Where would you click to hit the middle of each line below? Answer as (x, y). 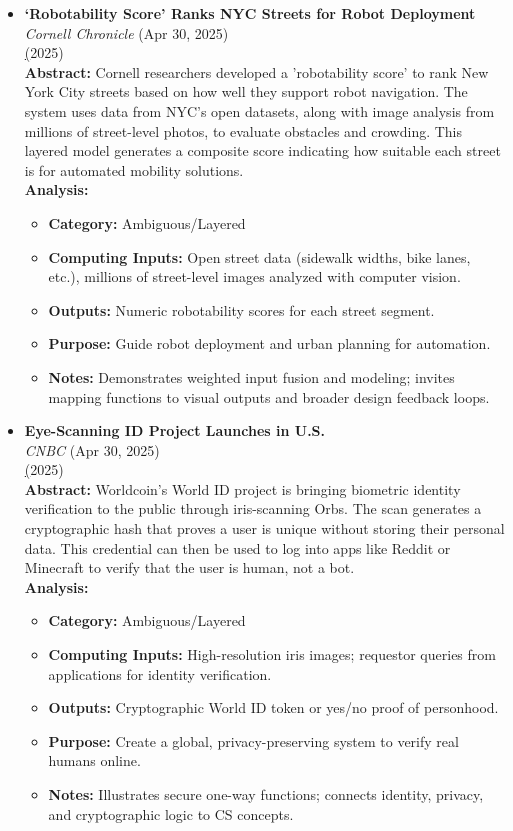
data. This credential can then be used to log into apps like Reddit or (237, 547)
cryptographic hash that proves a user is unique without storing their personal (264, 528)
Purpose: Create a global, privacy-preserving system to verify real (253, 740)
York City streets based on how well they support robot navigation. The (246, 91)
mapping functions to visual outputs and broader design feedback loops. (269, 396)
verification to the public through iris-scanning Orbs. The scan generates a (253, 508)
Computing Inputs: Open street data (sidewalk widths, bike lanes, (259, 256)
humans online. (94, 760)
